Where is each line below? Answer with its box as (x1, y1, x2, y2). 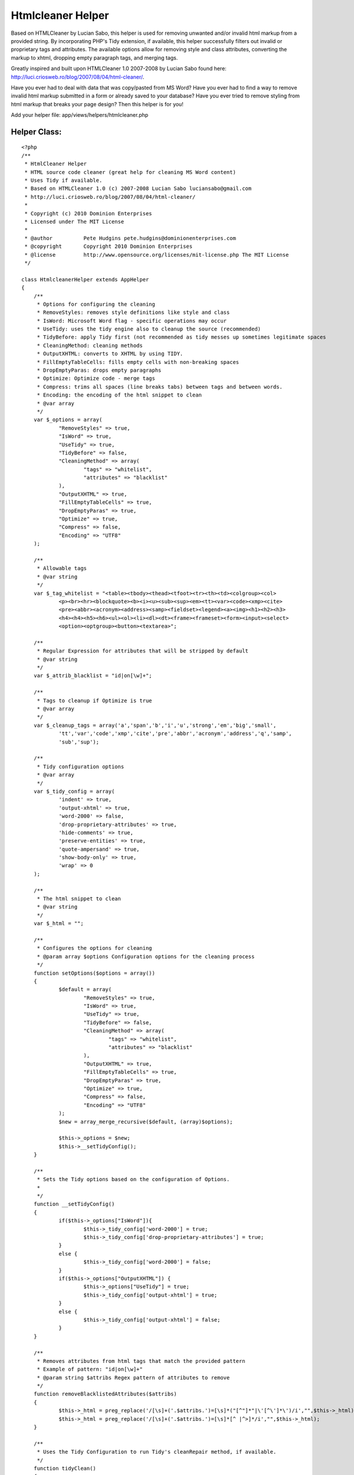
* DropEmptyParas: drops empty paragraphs (37, 367, 162, 374)
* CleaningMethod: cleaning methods (37, 342, 143, 349)
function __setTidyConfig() (33, 1201, 115, 1208)
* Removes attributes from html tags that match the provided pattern (37, 1358, 245, 1364)
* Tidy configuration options (37, 763, 124, 770)
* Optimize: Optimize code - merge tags (37, 375, 156, 382)
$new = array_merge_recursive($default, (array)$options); (58, 1118, 233, 1125)
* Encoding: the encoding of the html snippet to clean (37, 392, 202, 398)
